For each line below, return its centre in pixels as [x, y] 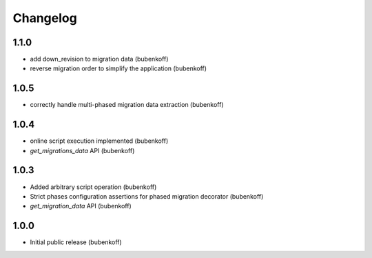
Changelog [45, 18]
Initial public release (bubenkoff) [76, 242]
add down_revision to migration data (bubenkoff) [99, 59]
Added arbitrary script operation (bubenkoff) [93, 187]
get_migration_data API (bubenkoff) [81, 206]
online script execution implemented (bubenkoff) [99, 141]
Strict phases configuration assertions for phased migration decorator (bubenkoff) [147, 196]
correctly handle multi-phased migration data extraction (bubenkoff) [127, 105]
